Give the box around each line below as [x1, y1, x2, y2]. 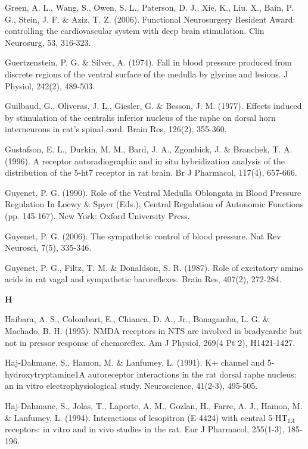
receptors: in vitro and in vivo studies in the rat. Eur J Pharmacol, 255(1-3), [5, 423, 285, 435]
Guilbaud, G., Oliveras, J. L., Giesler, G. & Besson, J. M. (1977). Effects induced [5, 99, 302, 112]
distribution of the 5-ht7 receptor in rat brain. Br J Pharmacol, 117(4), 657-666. [5, 166, 297, 179]
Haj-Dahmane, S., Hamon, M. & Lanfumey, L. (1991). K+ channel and [5, 356, 265, 369]
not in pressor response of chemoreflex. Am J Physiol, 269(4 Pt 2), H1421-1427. [5, 336, 295, 348]
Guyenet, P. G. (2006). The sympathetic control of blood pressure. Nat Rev [5, 229, 281, 242]
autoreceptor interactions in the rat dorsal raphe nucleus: [88, 367, 297, 380]
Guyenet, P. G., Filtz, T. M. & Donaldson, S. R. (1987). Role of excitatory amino [5, 261, 303, 273]
